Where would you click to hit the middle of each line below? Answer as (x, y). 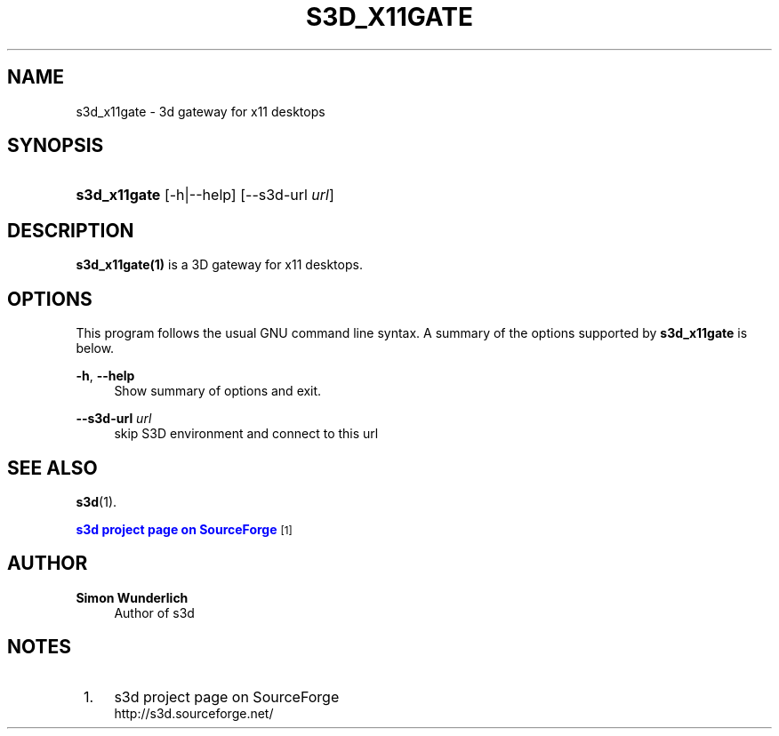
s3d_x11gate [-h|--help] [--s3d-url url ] (205, 195)
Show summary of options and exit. (218, 391)
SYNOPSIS (56, 146)
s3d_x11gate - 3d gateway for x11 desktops (201, 111)
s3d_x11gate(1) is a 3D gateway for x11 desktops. (219, 265)
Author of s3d (154, 612)
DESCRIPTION (71, 230)
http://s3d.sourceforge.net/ (194, 713)
